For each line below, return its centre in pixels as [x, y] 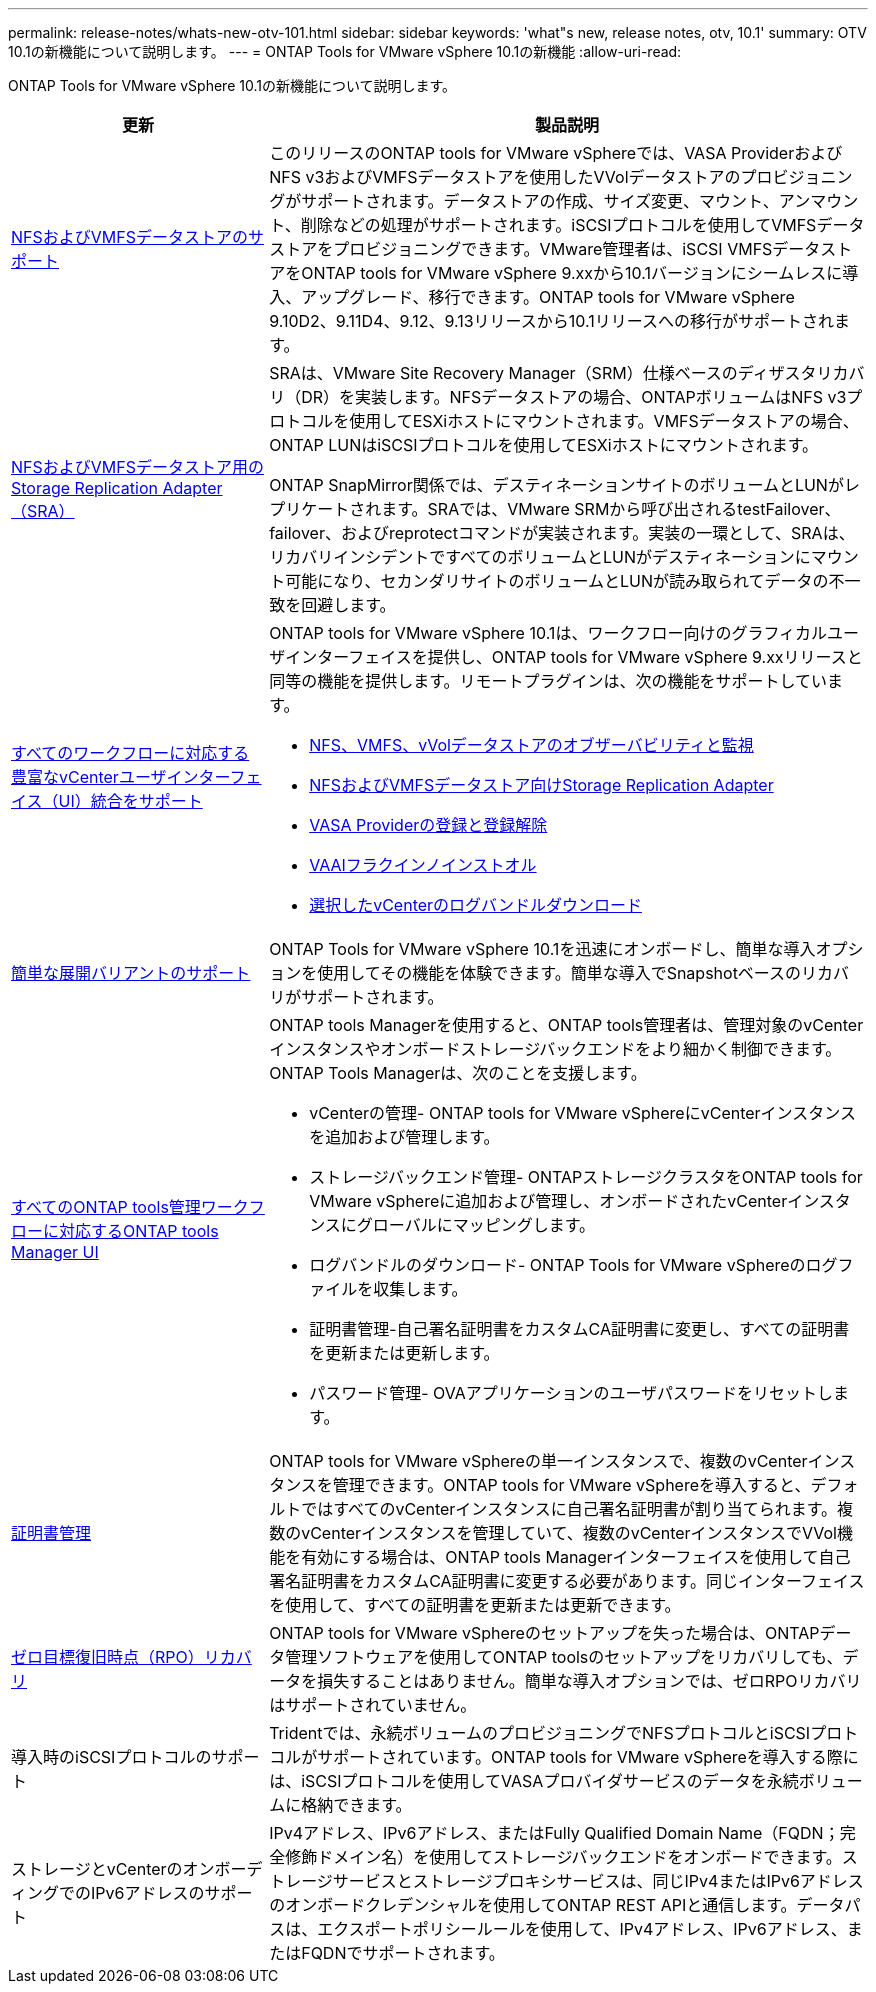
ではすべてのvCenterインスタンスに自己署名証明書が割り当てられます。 [569, 1509]
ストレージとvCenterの [97, 1869]
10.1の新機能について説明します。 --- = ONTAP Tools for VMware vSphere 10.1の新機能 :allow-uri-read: [345, 51]
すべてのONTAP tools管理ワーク [130, 1207]
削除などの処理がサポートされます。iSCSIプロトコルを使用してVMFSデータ [582, 225]
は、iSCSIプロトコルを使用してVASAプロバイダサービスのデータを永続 [534, 1781]
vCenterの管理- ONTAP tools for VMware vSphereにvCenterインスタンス [582, 1113]
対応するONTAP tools [139, 1231]
